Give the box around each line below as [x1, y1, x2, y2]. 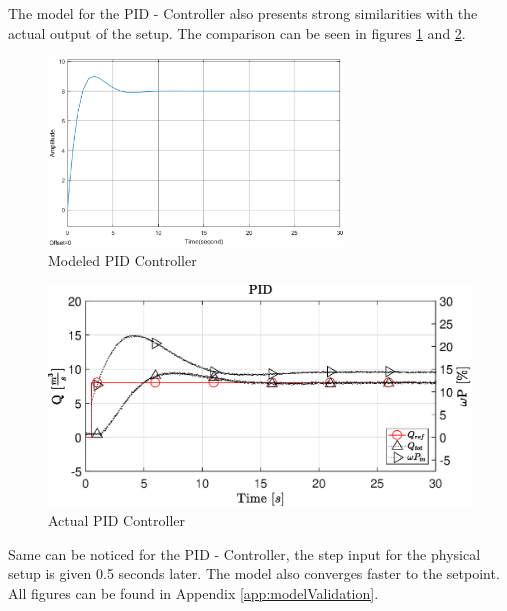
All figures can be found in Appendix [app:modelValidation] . [8, 582, 379, 603]
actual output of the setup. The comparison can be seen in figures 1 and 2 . [8, 22, 466, 43]
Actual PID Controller [48, 510, 185, 531]
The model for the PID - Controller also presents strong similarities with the [8, 3, 478, 23]
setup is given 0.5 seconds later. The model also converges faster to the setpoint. [8, 563, 500, 584]
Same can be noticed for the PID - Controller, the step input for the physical [8, 543, 481, 564]
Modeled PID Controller [48, 250, 197, 271]
